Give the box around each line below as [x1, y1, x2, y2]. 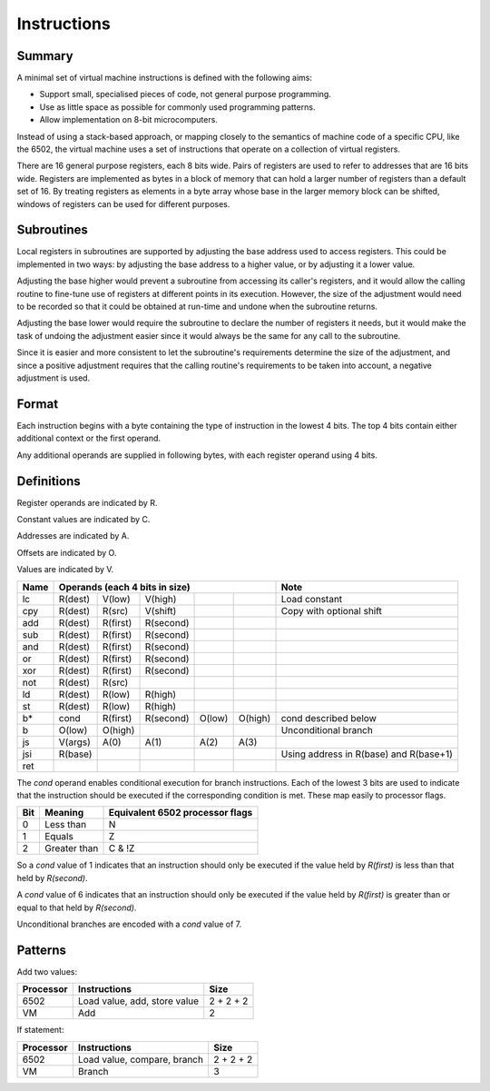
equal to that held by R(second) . [16, 902, 137, 913]
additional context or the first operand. [16, 432, 162, 444]
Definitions [16, 473, 81, 489]
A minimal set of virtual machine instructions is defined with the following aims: [16, 73, 313, 84]
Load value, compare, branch [77, 1053, 204, 1066]
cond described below [280, 711, 377, 724]
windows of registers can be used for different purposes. [16, 198, 230, 209]
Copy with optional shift [280, 604, 383, 617]
